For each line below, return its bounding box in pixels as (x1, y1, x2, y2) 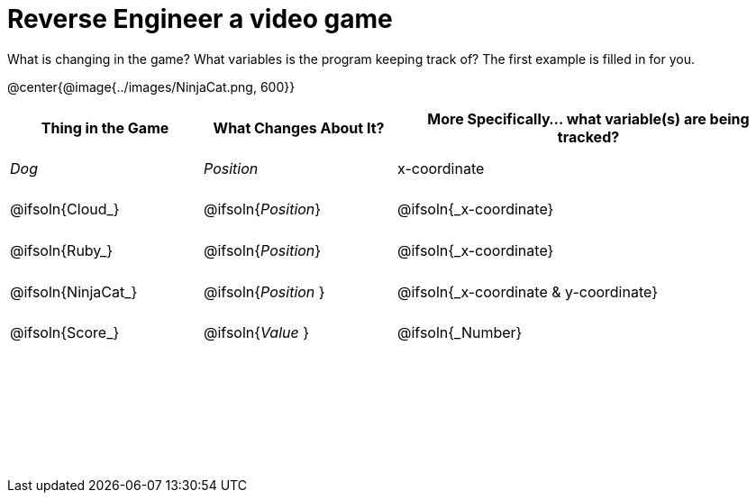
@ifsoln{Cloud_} (10, 200, 120, 219)
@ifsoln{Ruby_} (10, 241, 114, 259)
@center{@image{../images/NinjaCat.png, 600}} (7, 78, 296, 95)
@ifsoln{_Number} (397, 323, 523, 342)
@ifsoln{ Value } (204, 323, 310, 342)
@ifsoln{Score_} (10, 323, 120, 342)
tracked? (557, 127, 620, 146)
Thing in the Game (41, 118, 169, 137)
